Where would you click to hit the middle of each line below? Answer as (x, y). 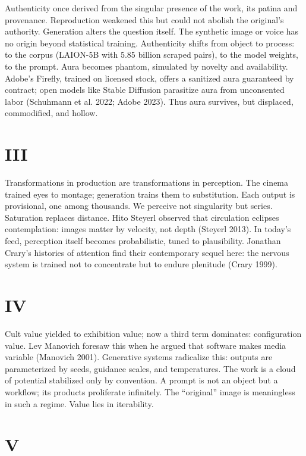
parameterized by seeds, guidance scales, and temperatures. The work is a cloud (150, 368)
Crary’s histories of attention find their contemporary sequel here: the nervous (147, 252)
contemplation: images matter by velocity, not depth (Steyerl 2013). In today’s (148, 229)
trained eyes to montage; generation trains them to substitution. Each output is (150, 194)
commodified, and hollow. (51, 113)
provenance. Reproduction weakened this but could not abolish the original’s (144, 19)
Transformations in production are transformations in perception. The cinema (147, 182)
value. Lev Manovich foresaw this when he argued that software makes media (146, 345)
